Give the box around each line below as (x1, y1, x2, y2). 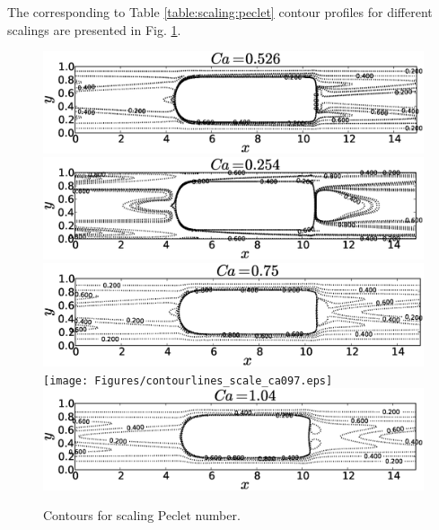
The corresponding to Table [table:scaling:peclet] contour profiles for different (7, 3, 433, 21)
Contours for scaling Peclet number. (43, 506, 241, 525)
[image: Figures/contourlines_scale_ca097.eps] (43, 374, 333, 387)
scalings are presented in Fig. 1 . (7, 20, 181, 39)
